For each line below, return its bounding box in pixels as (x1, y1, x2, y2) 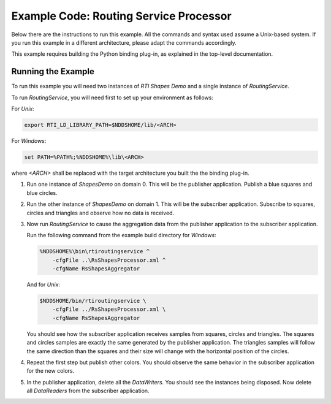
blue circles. (26, 189, 58, 196)
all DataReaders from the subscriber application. (26, 387, 150, 395)
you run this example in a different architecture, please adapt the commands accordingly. (11, 39, 237, 46)
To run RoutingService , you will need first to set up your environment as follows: (11, 94, 214, 101)
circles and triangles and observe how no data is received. (26, 209, 175, 216)
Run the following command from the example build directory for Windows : (26, 232, 217, 239)
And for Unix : (26, 281, 61, 288)
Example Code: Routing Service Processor (11, 9, 232, 23)
